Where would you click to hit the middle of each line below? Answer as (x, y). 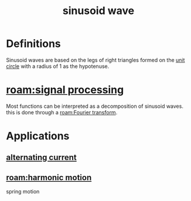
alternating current (42, 157)
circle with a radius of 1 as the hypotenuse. (58, 66)
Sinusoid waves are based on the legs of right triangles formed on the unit (95, 60)
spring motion (23, 192)
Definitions (34, 44)
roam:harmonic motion (49, 177)
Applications (38, 136)
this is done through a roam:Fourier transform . (62, 112)
